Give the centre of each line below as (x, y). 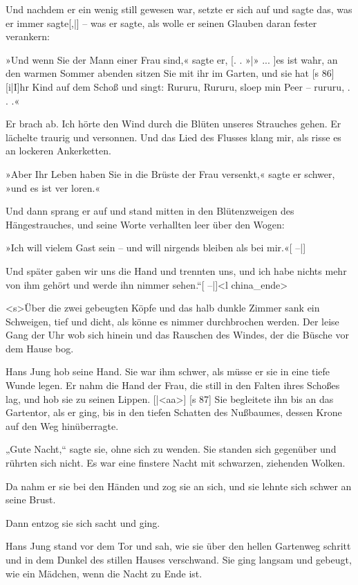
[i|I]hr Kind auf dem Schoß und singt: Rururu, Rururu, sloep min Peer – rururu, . (178, 86)
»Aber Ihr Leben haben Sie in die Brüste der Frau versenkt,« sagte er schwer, (170, 173)
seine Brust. (31, 499)
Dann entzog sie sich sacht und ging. (83, 522)
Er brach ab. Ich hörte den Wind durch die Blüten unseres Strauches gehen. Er (173, 124)
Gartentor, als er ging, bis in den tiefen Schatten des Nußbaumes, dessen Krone (174, 412)
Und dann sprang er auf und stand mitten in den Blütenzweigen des (150, 211)
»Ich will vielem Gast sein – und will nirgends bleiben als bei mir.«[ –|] (156, 247)
